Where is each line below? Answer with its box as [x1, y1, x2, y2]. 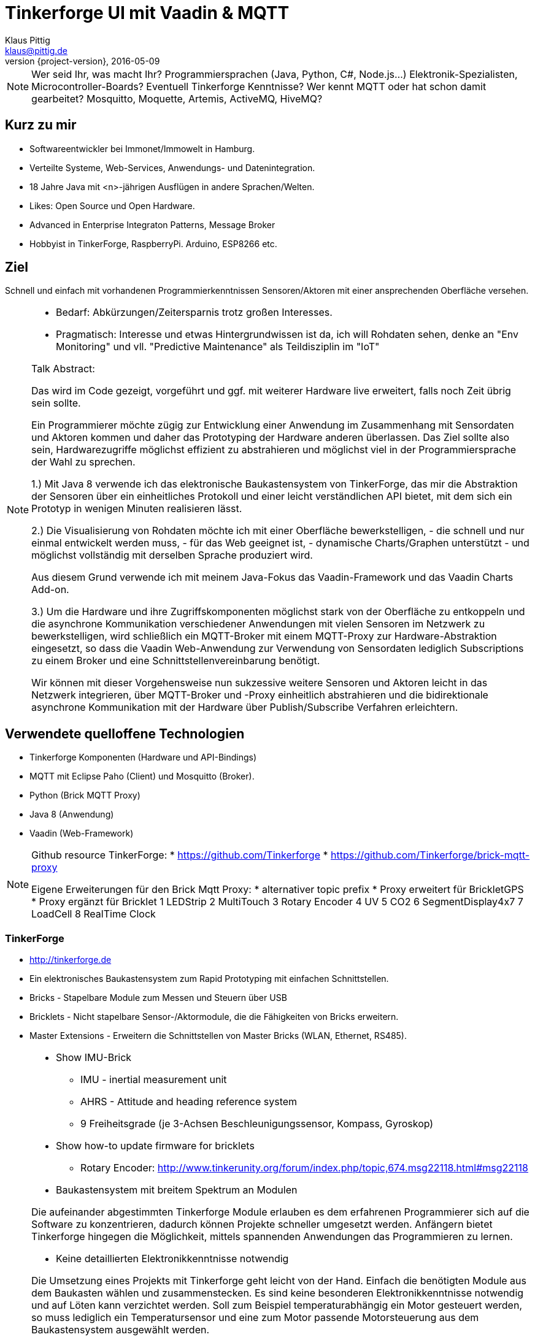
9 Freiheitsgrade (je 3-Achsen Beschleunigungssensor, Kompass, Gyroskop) [80, 1117, 434, 1130]
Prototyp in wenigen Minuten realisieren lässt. [31, 502, 242, 515]
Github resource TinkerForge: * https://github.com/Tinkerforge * [31, 849, 328, 862]
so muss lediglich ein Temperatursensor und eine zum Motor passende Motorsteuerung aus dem [31, 1311, 479, 1324]
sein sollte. [31, 397, 81, 410]
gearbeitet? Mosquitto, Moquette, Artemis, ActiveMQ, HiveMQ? [31, 92, 323, 105]
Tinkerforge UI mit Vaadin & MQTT [5, 2, 290, 23]
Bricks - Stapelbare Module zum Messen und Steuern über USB [29, 992, 287, 1003]
